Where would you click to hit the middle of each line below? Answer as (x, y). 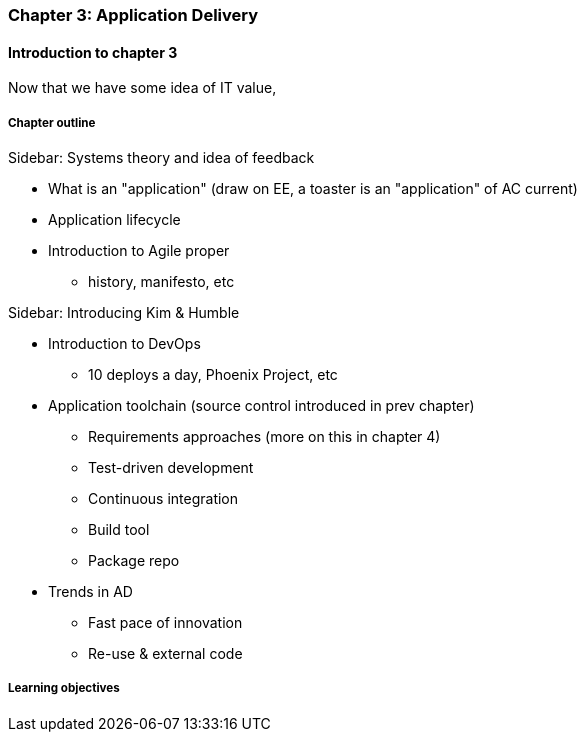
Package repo (134, 560)
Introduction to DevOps (124, 343)
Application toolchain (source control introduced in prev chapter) (261, 405)
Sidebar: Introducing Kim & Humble (124, 312)
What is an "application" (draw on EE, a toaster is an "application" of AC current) (313, 188)
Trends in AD (90, 591)
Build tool (119, 529)
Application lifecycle (114, 219)
